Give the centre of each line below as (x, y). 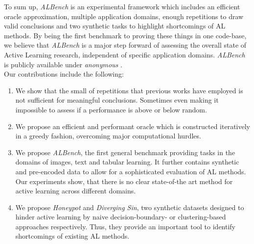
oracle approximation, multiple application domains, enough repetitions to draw (124, 16)
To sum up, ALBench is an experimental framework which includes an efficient (122, 6)
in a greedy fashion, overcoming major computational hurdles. (108, 136)
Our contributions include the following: (64, 74)
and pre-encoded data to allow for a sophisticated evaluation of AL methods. (131, 171)
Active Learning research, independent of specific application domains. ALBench (125, 54)
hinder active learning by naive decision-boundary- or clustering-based (121, 217)
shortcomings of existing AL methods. (72, 236)
